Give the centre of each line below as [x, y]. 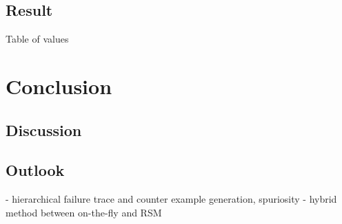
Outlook [35, 170]
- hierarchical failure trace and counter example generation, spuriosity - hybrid [171, 199]
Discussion [44, 130]
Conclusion [59, 86]
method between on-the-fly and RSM [84, 212]
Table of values [37, 39]
